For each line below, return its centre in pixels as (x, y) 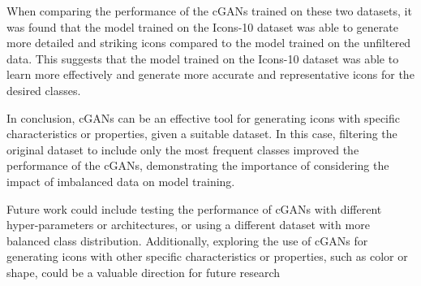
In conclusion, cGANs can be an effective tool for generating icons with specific (204, 117)
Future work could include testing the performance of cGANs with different (194, 208)
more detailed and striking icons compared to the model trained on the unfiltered (209, 43)
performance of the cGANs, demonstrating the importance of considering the (198, 165)
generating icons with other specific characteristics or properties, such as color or (207, 256)
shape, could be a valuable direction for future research (144, 272)
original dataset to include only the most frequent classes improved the (183, 149)
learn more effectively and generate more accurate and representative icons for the (210, 74)
